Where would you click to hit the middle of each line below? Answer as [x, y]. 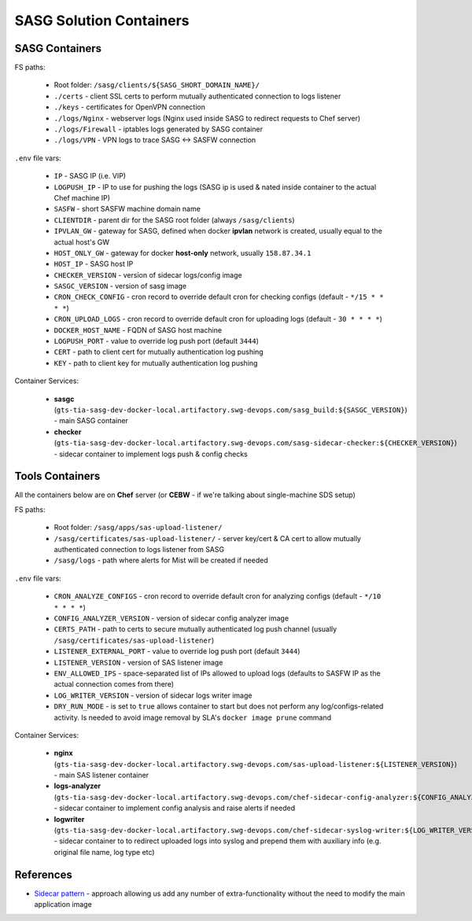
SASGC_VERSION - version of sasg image [120, 286]
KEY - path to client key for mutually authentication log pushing [156, 363]
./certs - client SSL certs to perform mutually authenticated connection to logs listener [197, 96]
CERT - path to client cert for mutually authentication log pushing [159, 352]
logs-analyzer [77, 786]
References [43, 874]
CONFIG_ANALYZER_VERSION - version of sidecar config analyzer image [171, 618]
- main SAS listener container [101, 775]
